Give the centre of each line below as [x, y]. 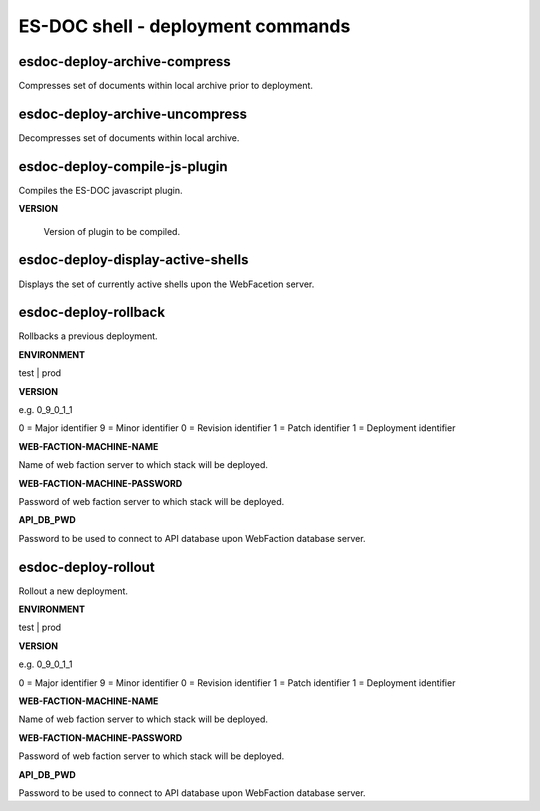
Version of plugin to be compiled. [111, 231]
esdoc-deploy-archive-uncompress [133, 113]
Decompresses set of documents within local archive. [129, 137]
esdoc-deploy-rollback [91, 312]
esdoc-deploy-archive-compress [124, 61]
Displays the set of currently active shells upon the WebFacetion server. [166, 284]
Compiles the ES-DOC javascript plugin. [101, 190]
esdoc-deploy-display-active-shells [133, 260]
